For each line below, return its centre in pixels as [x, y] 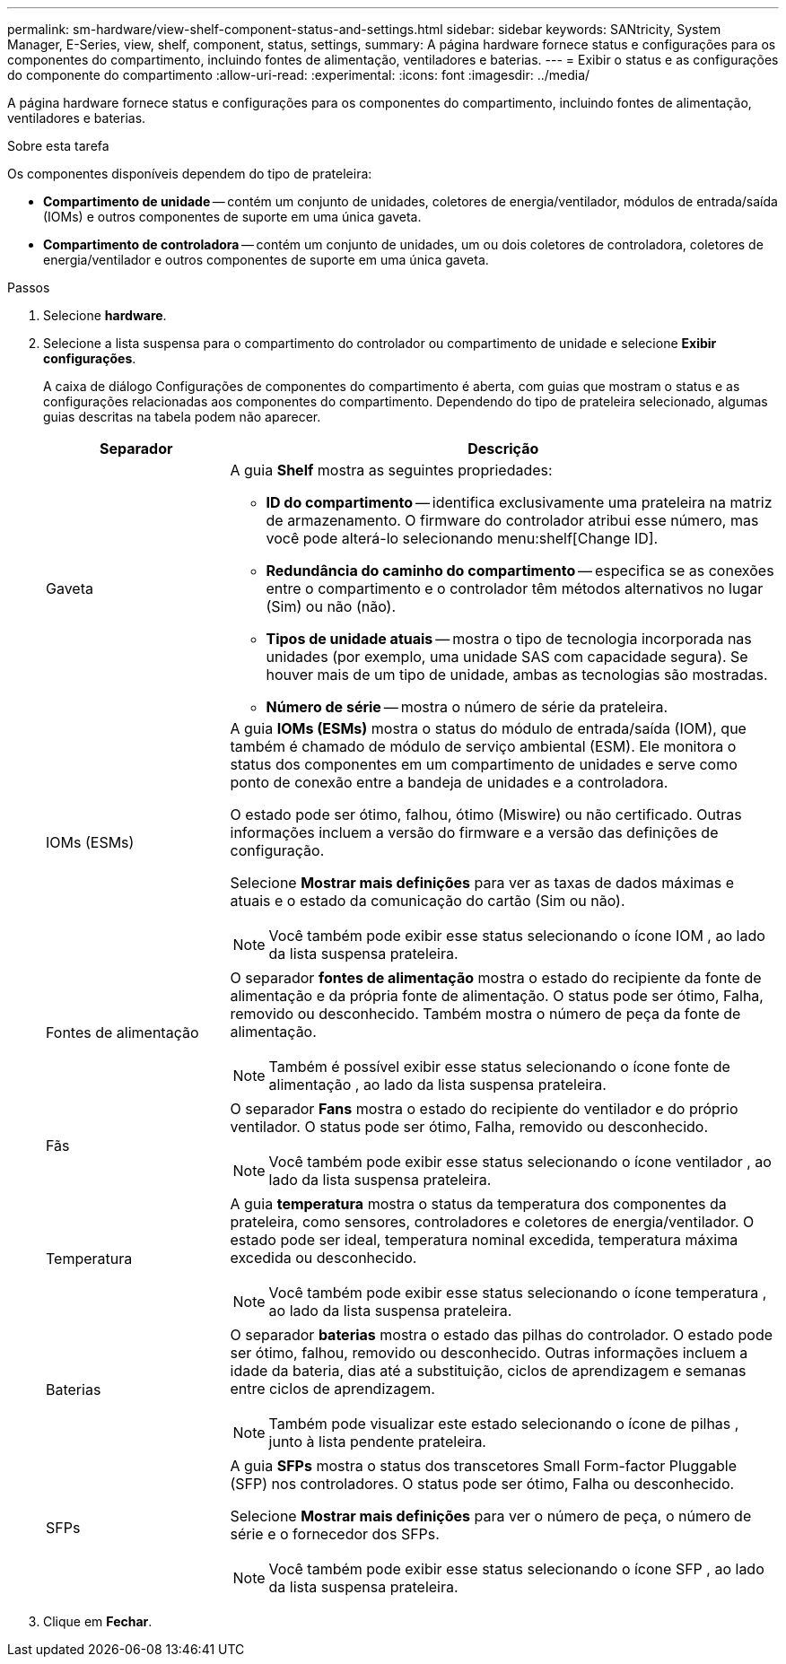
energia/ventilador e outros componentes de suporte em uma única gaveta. [266, 260]
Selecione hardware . [105, 315]
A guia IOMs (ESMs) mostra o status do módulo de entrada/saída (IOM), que [488, 728]
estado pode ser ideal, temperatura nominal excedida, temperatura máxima [484, 1240]
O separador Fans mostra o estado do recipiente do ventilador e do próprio [484, 1109]
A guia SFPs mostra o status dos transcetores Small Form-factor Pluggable [484, 1466]
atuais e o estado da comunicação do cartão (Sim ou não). [428, 901]
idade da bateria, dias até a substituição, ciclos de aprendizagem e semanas [488, 1371]
